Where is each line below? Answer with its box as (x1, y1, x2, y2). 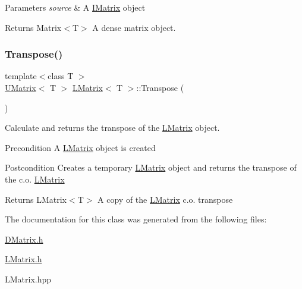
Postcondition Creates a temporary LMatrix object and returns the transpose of (5, 161, 297, 174)
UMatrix (5, 81, 36, 93)
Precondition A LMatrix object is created (5, 141, 156, 153)
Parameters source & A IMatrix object (5, 1, 146, 13)
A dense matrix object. (92, 21, 176, 33)
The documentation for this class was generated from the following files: (5, 213, 267, 225)
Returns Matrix (5, 21, 62, 33)
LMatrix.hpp (5, 272, 52, 285)
